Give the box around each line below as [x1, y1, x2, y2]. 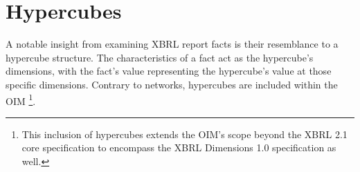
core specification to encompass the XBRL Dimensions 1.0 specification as [21, 140, 336, 155]
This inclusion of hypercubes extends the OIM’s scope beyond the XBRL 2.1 [21, 126, 348, 141]
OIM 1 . [6, 91, 36, 108]
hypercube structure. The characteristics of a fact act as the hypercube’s [6, 50, 314, 64]
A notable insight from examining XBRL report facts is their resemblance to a [6, 37, 339, 51]
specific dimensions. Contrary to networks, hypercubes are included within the [6, 77, 338, 91]
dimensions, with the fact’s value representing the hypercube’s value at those [6, 64, 332, 78]
